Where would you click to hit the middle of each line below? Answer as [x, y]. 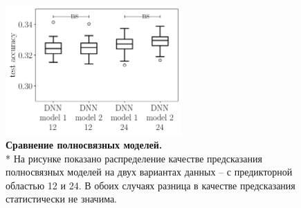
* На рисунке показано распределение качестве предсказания [134, 158]
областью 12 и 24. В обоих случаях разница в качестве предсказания [150, 185]
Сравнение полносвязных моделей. [84, 144]
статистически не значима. [62, 199]
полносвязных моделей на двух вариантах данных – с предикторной [149, 172]
